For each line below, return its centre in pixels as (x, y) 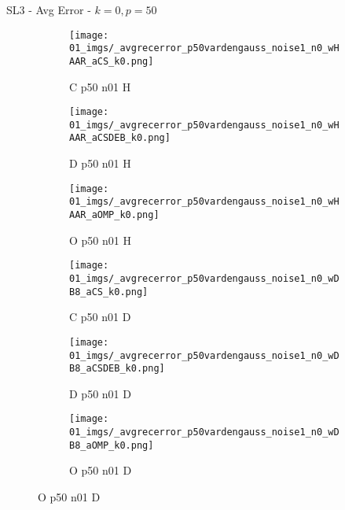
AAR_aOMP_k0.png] (114, 215)
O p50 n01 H (100, 240)
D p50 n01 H (100, 163)
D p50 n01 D (100, 393)
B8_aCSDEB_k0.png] (117, 369)
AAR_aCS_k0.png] (112, 61)
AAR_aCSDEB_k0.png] (120, 138)
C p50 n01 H (100, 86)
